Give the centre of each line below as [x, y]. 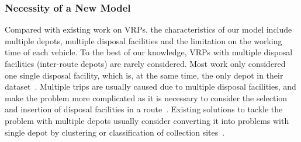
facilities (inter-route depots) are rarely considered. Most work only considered [145, 63]
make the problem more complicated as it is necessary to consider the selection [146, 97]
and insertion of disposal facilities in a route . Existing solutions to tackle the [144, 109]
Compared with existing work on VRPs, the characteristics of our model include [148, 29]
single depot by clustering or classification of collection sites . [115, 132]
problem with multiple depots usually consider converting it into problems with [147, 120]
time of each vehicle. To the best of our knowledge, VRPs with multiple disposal [149, 52]
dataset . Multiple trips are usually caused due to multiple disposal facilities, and [150, 86]
